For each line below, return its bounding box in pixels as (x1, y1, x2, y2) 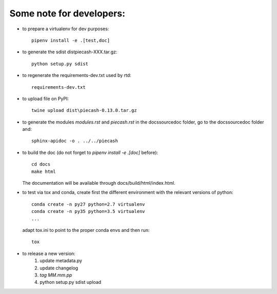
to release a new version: (22, 250, 75, 257)
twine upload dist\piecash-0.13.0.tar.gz (31, 108, 137, 113)
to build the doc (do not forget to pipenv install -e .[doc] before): (22, 149, 159, 155)
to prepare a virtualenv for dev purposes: (22, 26, 109, 32)
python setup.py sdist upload (39, 279, 102, 285)
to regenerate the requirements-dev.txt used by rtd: (22, 72, 132, 79)
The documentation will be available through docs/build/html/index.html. (22, 180, 175, 186)
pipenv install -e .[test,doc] (31, 37, 110, 43)
